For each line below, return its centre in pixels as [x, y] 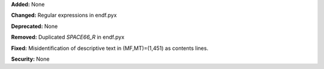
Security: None [30, 59]
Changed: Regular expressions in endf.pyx [64, 15]
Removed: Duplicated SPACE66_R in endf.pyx [68, 37]
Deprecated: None [34, 26]
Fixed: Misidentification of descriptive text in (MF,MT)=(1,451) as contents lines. [110, 48]
